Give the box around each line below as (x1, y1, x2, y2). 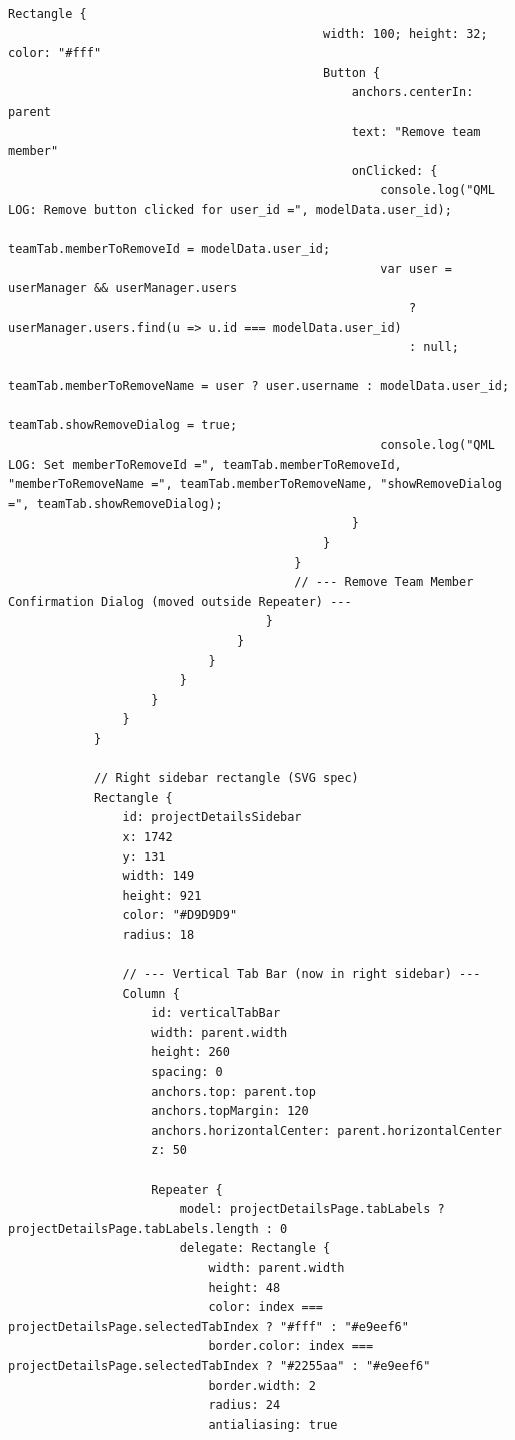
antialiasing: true (208, 1417, 338, 1432)
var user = (380, 261, 452, 276)
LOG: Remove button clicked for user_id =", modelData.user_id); (8, 202, 452, 217)
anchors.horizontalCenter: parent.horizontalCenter (151, 1123, 502, 1138)
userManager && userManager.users (8, 281, 238, 296)
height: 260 (151, 1045, 230, 1060)
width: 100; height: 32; (323, 26, 488, 41)
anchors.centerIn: (351, 85, 474, 100)
